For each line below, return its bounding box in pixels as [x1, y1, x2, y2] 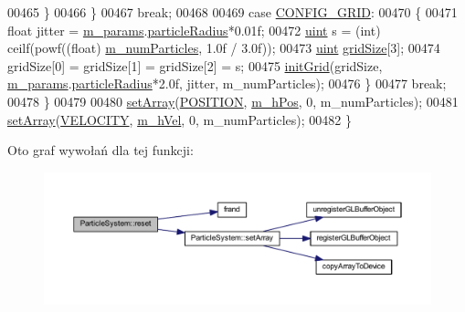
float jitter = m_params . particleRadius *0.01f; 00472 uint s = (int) [7, 20, 381, 39]
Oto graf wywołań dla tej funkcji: [7, 140, 194, 160]
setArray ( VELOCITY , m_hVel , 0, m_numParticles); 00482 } [7, 109, 352, 129]
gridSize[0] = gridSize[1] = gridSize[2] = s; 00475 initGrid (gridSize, [7, 56, 383, 75]
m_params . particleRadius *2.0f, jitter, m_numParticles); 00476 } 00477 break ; [7, 74, 447, 93]
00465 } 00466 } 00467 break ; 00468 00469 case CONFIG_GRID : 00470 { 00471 [7, 3, 458, 21]
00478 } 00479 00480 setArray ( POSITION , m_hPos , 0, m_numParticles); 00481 [7, 91, 459, 110]
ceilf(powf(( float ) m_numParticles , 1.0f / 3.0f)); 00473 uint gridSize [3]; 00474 [7, 38, 440, 57]
